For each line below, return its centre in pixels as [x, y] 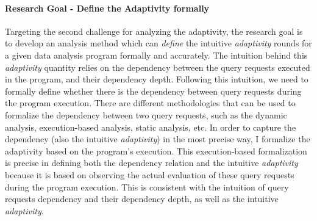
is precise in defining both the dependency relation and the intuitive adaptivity [151, 163]
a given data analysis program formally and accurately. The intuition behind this [156, 55]
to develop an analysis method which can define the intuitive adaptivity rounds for [158, 43]
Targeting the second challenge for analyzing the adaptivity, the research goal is [154, 31]
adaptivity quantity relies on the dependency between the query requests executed [158, 67]
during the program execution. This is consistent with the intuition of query [147, 187]
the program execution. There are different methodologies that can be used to [150, 103]
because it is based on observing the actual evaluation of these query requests [150, 174]
